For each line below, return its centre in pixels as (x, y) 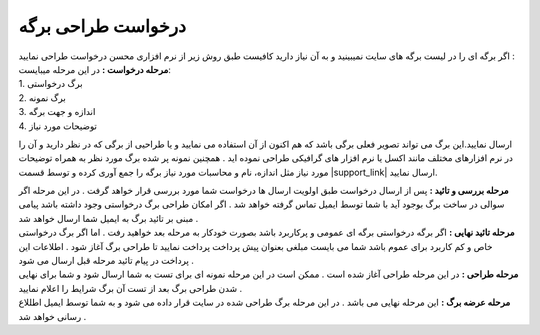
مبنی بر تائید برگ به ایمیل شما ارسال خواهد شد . (108, 218)
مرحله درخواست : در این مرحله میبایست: (95, 69)
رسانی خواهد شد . (52, 316)
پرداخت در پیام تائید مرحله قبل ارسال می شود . (106, 261)
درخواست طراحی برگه (102, 26)
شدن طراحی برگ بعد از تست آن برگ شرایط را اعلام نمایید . (130, 288)
